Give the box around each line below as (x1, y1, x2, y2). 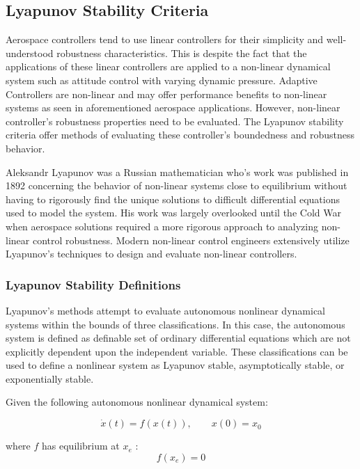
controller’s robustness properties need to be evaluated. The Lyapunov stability (6, 113, 344, 128)
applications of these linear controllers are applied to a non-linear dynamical (6, 59, 331, 74)
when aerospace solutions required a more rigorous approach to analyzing (6, 218, 318, 233)
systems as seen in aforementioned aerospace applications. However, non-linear (6, 100, 341, 115)
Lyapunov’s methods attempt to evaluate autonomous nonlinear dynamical (6, 303, 325, 317)
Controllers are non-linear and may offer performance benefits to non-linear (6, 86, 327, 101)
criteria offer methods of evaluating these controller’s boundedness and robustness (6, 127, 354, 142)
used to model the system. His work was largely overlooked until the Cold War (6, 205, 341, 220)
